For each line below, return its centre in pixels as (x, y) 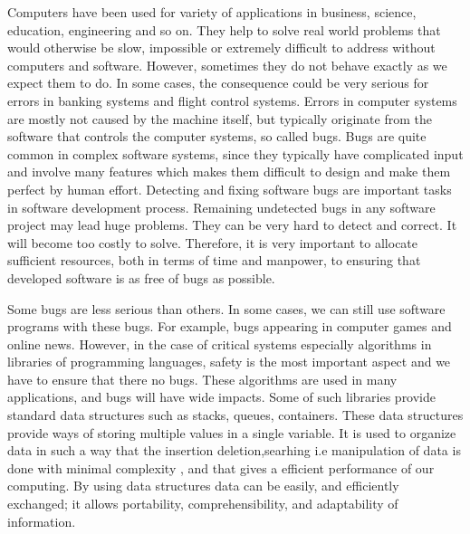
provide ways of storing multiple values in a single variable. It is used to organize (232, 432)
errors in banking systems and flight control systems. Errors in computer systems (232, 100)
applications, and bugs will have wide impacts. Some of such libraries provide (222, 397)
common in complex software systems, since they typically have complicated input (235, 153)
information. (42, 521)
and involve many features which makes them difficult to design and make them (229, 172)
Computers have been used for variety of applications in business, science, (212, 12)
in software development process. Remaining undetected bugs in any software (221, 207)
